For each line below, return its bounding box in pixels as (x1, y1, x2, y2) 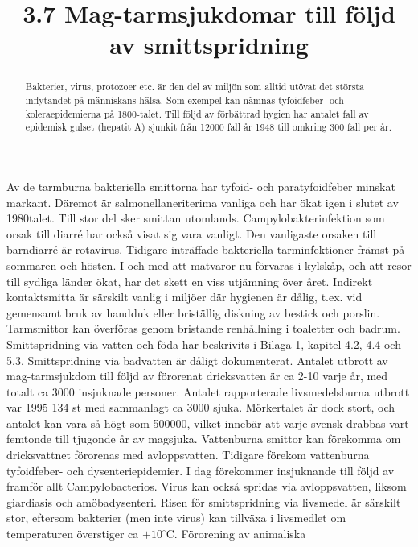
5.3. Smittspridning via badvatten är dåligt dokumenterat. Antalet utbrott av (6, 351, 388, 368)
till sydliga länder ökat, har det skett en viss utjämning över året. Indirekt (6, 272, 373, 289)
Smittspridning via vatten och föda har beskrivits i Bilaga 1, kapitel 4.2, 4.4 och (6, 335, 401, 352)
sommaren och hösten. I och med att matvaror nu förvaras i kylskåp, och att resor (6, 256, 412, 273)
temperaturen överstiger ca (6, 525, 139, 542)
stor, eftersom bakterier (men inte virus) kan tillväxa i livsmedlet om (6, 509, 346, 526)
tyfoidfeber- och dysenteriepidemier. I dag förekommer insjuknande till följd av (6, 462, 395, 479)
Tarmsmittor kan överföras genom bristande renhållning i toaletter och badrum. (6, 320, 400, 337)
